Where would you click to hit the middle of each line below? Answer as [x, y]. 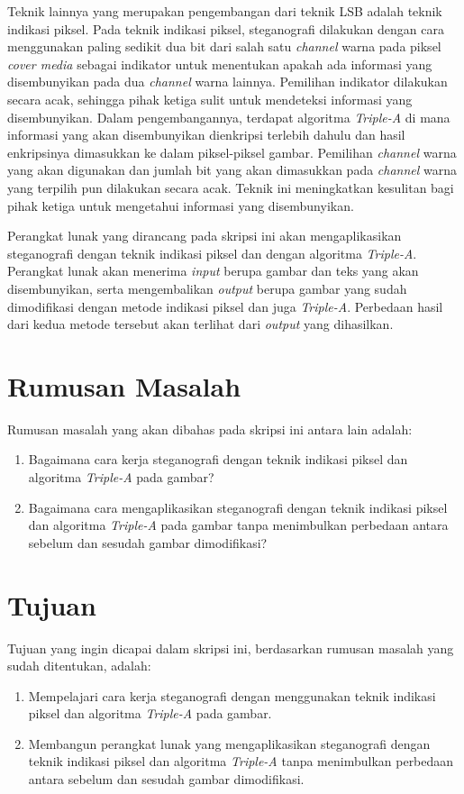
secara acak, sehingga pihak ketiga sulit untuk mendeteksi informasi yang [210, 99]
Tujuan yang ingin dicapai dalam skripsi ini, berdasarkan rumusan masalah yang [231, 648]
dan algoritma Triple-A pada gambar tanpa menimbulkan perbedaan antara [238, 525]
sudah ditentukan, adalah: [79, 666]
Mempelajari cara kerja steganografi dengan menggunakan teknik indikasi [232, 695]
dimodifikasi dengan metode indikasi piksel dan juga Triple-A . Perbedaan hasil [225, 306]
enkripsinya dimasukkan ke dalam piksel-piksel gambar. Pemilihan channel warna [232, 152]
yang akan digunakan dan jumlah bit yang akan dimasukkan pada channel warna [232, 170]
